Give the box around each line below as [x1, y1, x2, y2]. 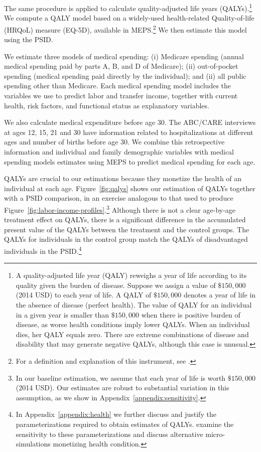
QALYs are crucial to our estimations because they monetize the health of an [4, 173, 242, 184]
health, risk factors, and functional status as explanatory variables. [4, 100, 209, 110]
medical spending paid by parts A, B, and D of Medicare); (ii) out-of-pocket [4, 61, 238, 71]
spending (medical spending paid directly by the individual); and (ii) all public [4, 70, 246, 81]
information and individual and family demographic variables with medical [4, 146, 234, 157]
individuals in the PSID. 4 [4, 244, 82, 256]
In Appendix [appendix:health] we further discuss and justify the [16, 409, 216, 419]
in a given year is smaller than [16, 309, 109, 320]
